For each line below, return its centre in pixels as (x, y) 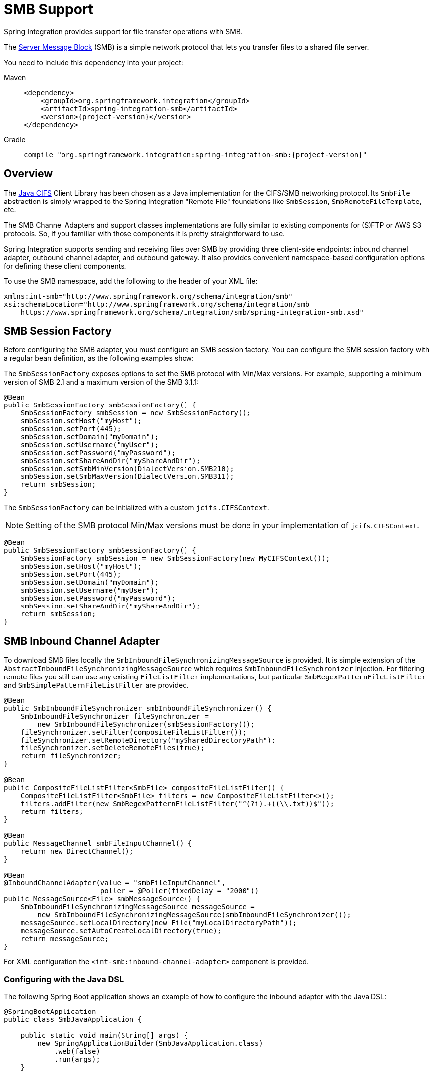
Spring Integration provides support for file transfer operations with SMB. (123, 31)
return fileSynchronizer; (71, 756)
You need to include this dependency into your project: (93, 62)
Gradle (15, 139)
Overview (29, 174)
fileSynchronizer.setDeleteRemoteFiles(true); (113, 748)
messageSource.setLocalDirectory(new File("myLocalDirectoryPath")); (159, 923)
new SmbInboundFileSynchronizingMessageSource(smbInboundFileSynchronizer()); (194, 915)
